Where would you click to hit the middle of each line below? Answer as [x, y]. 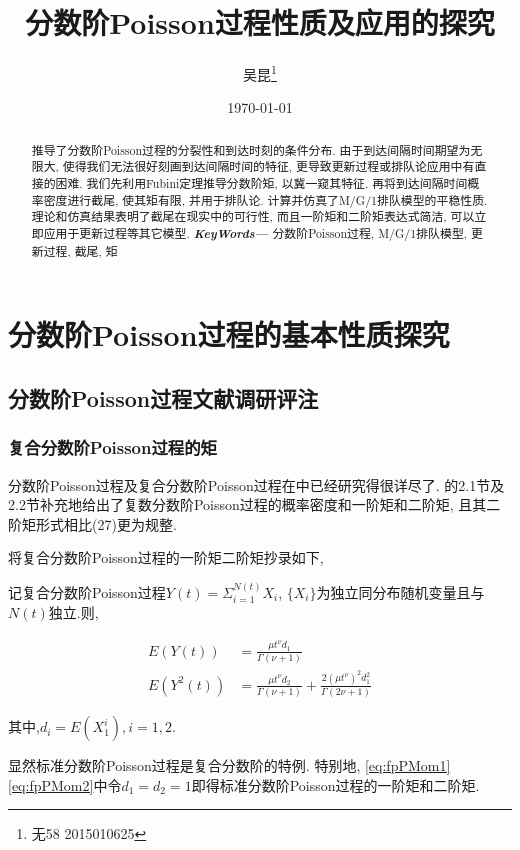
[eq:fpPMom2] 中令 [65, 784]
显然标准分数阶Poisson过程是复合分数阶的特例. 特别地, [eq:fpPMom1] [229, 765]
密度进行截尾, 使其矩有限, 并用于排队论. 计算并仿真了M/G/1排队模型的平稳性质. [265, 199]
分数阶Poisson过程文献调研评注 [163, 397]
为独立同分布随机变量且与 [400, 591]
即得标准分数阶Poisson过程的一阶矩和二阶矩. [335, 784]
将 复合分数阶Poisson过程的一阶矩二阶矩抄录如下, [166, 557]
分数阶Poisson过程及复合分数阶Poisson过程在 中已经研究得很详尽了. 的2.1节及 [256, 484]
